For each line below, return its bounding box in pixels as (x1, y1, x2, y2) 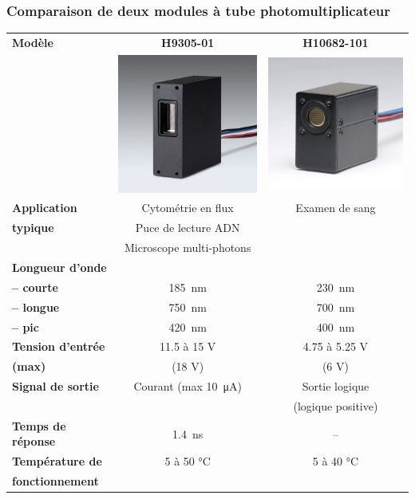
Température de (12, 453, 102, 470)
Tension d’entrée (12, 338, 105, 355)
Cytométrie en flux (141, 199, 234, 216)
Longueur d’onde (12, 258, 107, 275)
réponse (12, 433, 56, 450)
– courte (12, 278, 58, 295)
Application (12, 199, 77, 216)
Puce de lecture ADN (135, 219, 240, 236)
